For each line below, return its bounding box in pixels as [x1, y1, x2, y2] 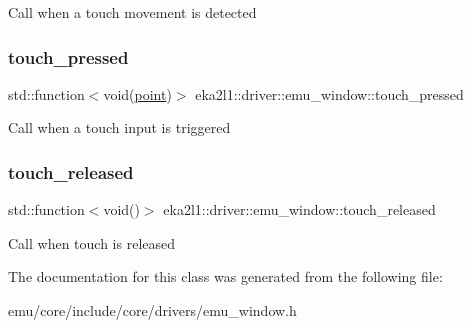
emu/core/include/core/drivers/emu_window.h [8, 300, 297, 320]
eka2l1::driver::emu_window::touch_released [163, 199, 436, 220]
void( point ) [103, 83, 172, 104]
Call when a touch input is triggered [8, 117, 231, 138]
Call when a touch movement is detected [8, 2, 257, 22]
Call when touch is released [8, 232, 176, 253]
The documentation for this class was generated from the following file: [8, 266, 443, 287]
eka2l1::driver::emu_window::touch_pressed [195, 83, 464, 104]
